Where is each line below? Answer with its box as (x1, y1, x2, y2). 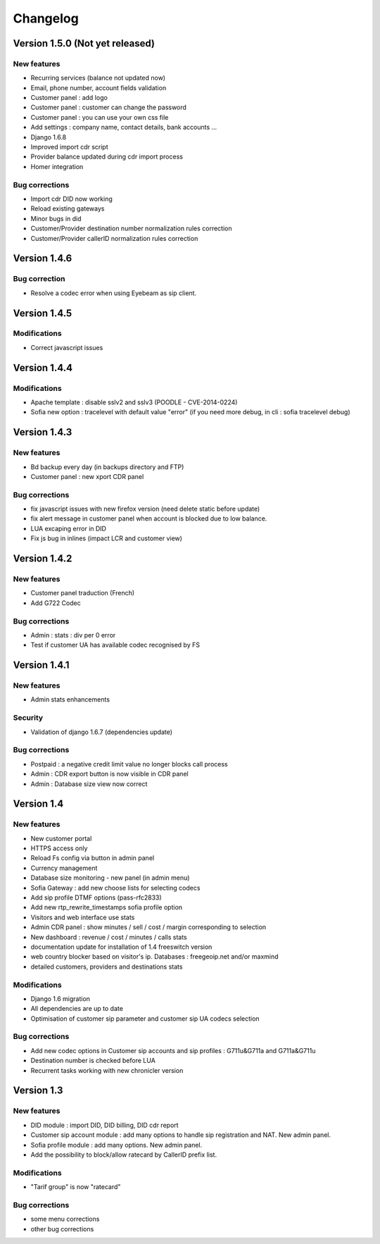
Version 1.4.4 (13, 361, 73, 373)
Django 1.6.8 (30, 132, 67, 141)
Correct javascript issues (30, 343, 103, 352)
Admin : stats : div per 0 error (30, 630, 116, 639)
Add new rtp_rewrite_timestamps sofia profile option (30, 903, 183, 912)
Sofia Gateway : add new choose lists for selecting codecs (30, 883, 201, 892)
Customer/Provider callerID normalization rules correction (30, 234, 198, 242)
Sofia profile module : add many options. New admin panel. (30, 1140, 203, 1149)
